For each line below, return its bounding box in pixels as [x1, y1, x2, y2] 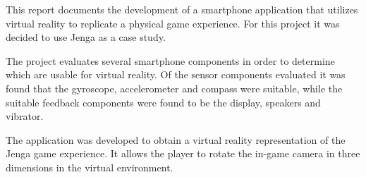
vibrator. [6, 109, 44, 123]
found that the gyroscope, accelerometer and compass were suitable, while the [6, 80, 343, 95]
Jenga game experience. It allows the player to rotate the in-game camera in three [6, 146, 360, 161]
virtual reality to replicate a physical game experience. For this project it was [6, 16, 340, 30]
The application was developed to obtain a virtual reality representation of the [6, 132, 346, 147]
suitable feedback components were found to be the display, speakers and [6, 94, 321, 109]
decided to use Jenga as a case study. [6, 30, 166, 44]
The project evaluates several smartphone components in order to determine [6, 53, 335, 68]
